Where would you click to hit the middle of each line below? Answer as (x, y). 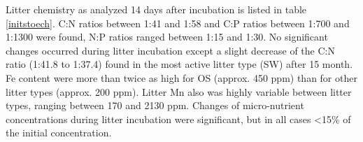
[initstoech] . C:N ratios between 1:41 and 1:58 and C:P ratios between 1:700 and (178, 23)
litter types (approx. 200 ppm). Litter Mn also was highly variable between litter (179, 91)
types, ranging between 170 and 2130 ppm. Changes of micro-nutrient (155, 105)
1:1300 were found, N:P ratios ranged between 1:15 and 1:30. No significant (167, 37)
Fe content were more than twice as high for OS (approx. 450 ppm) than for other (181, 77)
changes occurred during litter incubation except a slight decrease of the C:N (170, 50)
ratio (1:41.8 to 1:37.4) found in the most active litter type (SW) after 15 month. (179, 64)
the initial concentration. (59, 133)
